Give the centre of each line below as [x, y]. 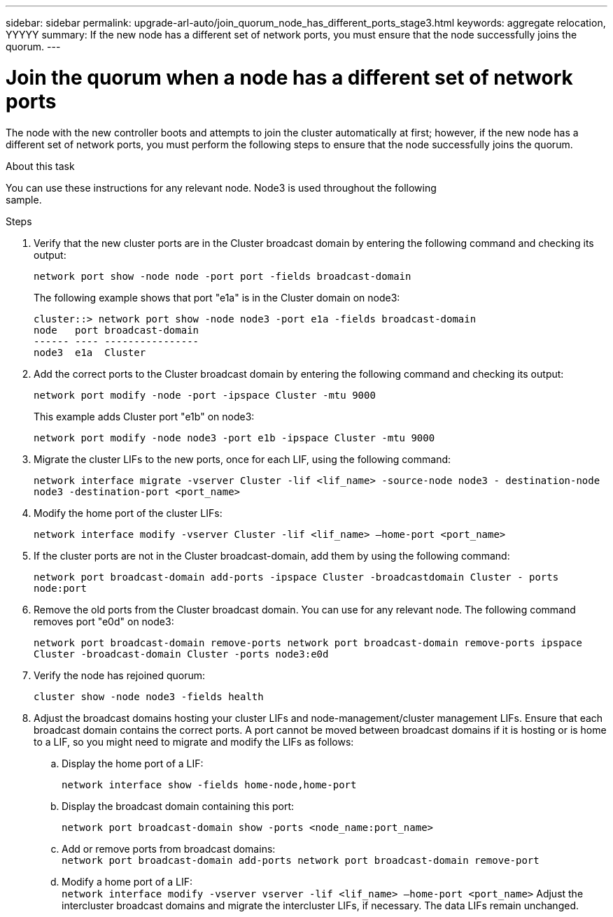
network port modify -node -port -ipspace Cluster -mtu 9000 [205, 395]
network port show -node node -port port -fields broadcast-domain [223, 276]
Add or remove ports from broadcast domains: [169, 848]
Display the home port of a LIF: [133, 763]
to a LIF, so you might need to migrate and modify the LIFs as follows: [194, 741]
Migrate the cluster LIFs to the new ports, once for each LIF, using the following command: [242, 459]
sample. [24, 199]
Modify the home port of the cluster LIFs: [128, 513]
